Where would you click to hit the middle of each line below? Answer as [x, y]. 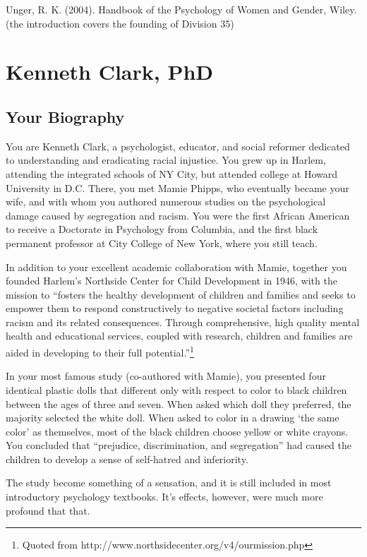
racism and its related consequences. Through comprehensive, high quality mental [183, 322]
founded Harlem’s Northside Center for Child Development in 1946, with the [172, 281]
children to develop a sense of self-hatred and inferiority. [127, 459]
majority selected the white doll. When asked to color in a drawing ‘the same [173, 418]
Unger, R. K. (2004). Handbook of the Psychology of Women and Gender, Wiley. [181, 9]
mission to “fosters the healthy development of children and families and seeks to [181, 294]
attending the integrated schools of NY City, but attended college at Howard [172, 173]
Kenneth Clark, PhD [110, 72]
